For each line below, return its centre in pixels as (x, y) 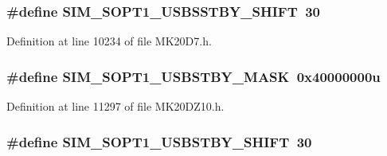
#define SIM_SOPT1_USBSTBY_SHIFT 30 (159, 141)
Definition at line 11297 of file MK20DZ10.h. (115, 106)
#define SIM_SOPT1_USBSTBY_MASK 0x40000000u (193, 76)
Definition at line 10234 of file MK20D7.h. (109, 41)
